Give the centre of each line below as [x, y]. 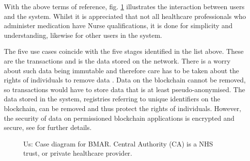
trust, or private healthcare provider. [78, 153]
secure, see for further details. [48, 127]
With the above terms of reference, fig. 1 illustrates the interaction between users [124, 6]
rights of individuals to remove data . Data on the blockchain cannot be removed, [125, 80]
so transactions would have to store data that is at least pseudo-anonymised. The [125, 89]
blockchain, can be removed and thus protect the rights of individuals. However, [123, 108]
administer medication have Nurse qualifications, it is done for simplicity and [118, 25]
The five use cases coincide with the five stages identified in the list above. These [124, 51]
